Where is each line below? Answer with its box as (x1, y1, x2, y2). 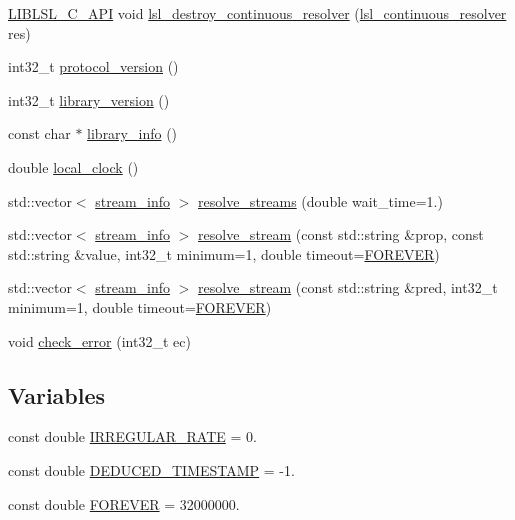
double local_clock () (8, 156, 139, 177)
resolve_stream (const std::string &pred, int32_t (198, 277, 498, 298)
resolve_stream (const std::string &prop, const (198, 224, 484, 245)
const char (8, 123, 71, 144)
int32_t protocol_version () (8, 56, 179, 77)
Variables (8, 379, 106, 410)
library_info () (87, 123, 178, 144)
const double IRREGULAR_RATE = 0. (8, 426, 257, 447)
